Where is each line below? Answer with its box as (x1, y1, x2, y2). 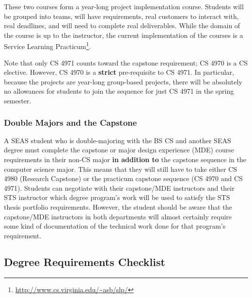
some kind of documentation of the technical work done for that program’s (4, 221, 226, 231)
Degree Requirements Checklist (4, 254, 165, 269)
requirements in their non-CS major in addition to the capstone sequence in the (4, 154, 247, 164)
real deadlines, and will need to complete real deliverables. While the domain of (4, 20, 240, 31)
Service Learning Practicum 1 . (4, 40, 91, 51)
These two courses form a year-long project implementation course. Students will (4, 1, 244, 11)
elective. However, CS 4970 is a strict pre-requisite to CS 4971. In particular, (4, 67, 234, 77)
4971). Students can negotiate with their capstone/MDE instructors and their (4, 182, 235, 193)
